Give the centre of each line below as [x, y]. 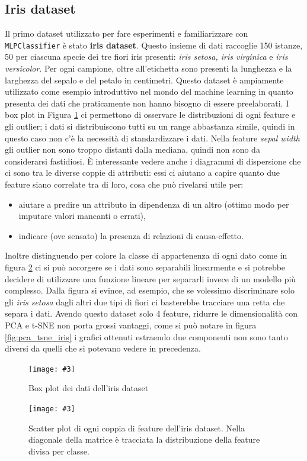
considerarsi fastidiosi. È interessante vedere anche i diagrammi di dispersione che [153, 161]
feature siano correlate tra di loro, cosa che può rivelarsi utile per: [124, 184]
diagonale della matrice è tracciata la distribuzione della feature [144, 439]
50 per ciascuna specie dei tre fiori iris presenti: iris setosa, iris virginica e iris [146, 57]
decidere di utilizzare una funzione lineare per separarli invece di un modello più [151, 278]
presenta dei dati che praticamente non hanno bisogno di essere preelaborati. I [147, 103]
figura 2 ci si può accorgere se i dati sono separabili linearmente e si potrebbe [145, 267]
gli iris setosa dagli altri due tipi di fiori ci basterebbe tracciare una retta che [145, 302]
